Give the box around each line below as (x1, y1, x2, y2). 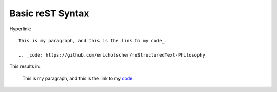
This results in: (9, 63, 41, 69)
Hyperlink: (9, 26, 32, 32)
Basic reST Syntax (9, 8, 89, 19)
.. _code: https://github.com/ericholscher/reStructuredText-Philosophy (18, 52, 205, 58)
